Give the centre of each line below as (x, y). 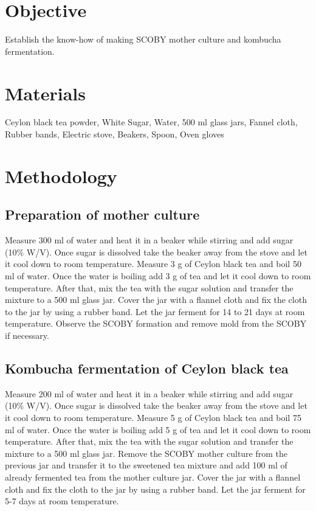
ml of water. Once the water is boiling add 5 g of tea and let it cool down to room (158, 429)
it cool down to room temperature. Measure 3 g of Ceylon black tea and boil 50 (153, 264)
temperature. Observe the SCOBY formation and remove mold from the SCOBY (156, 323)
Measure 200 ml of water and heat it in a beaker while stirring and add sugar (149, 393)
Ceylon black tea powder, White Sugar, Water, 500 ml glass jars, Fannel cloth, (151, 122)
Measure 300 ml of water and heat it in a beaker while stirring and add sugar (149, 240)
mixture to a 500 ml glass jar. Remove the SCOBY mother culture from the (146, 453)
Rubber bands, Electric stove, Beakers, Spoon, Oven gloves (115, 134)
